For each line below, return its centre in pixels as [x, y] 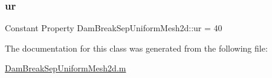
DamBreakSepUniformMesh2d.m [66, 68]
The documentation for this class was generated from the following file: [136, 48]
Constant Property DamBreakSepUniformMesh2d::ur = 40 [114, 28]
